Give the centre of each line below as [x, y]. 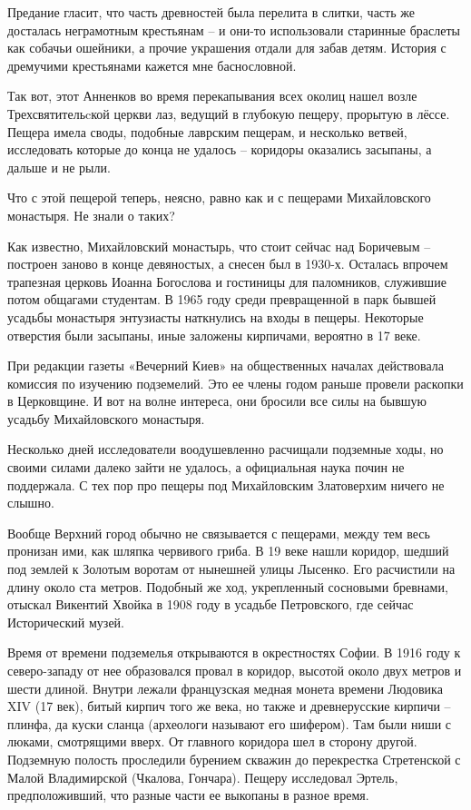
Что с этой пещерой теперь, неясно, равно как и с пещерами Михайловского [219, 198]
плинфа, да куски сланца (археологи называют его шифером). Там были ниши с [230, 723]
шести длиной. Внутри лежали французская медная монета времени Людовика [225, 688]
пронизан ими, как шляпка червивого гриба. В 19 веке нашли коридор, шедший [228, 551]
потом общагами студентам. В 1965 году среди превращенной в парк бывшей [222, 299]
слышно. [31, 503]
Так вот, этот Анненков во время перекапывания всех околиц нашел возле [212, 96]
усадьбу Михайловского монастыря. [106, 418]
